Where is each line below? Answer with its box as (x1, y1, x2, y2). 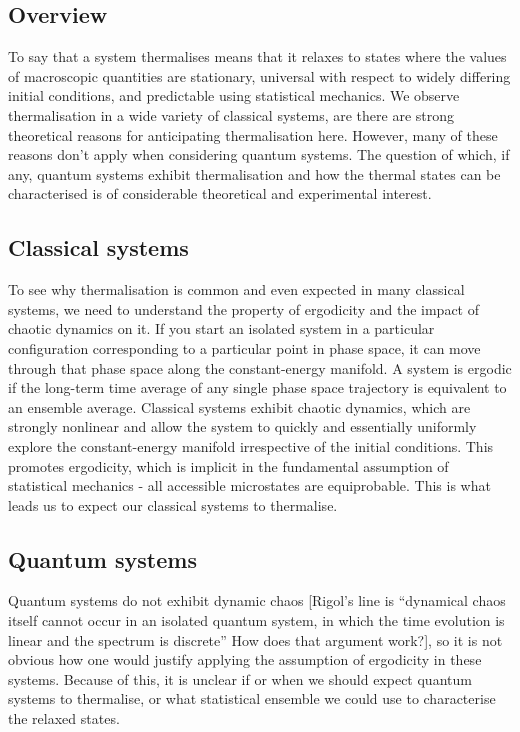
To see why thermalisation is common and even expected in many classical (8, 279, 465, 300)
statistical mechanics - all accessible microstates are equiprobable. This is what (8, 475, 491, 496)
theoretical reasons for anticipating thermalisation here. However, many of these (8, 124, 498, 145)
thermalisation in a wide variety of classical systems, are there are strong (8, 104, 454, 125)
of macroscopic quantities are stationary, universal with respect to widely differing (8, 65, 511, 86)
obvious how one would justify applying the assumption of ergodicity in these (8, 649, 482, 670)
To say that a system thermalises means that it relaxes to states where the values (8, 46, 507, 67)
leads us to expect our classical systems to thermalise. (8, 494, 338, 515)
